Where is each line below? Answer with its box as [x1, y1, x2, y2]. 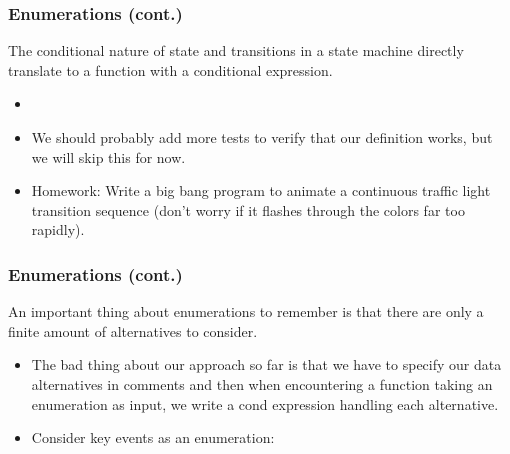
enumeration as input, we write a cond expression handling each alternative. [31, 393, 499, 414]
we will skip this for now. [31, 146, 186, 167]
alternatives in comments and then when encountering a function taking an [31, 373, 493, 394]
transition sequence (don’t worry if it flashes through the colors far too [31, 199, 465, 220]
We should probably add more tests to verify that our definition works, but [31, 127, 493, 147]
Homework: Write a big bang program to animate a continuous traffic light [31, 180, 491, 201]
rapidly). [31, 219, 85, 240]
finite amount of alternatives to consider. [8, 320, 258, 341]
